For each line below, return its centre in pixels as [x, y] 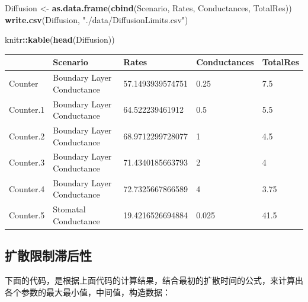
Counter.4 [27, 188]
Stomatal [69, 209]
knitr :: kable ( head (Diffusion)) [60, 39]
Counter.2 [27, 136]
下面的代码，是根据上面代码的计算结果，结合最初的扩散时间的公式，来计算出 [154, 280]
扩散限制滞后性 [48, 255]
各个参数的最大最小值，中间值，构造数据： [88, 292]
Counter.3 [27, 162]
